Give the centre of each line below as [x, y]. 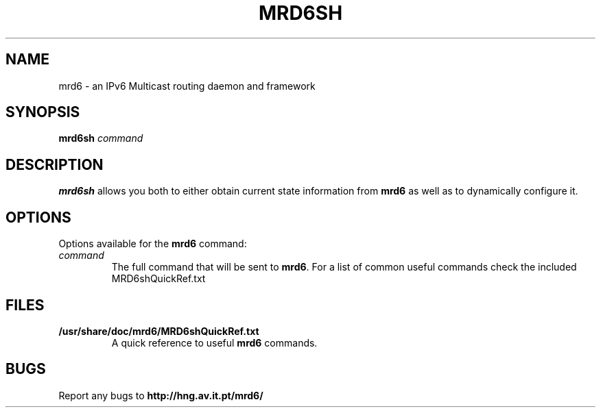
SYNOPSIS [43, 112]
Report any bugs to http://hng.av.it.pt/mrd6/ [161, 395]
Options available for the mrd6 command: [153, 244]
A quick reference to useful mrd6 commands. [214, 342]
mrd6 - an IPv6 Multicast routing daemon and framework [187, 86]
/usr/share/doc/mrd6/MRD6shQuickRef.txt [159, 331]
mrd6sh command [101, 138]
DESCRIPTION [55, 164]
